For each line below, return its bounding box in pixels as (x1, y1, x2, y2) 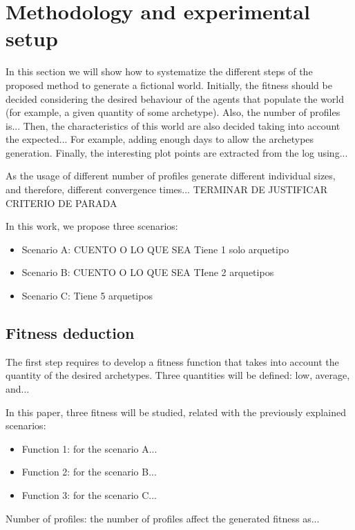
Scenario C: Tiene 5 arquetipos (21, 288, 153, 303)
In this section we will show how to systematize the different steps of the (6, 64, 313, 79)
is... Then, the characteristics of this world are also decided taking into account (6, 118, 340, 132)
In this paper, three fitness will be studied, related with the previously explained (6, 404, 346, 419)
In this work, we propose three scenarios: (6, 219, 178, 233)
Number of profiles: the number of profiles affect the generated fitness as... (6, 511, 320, 525)
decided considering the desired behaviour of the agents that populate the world (6, 91, 345, 106)
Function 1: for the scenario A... (21, 441, 157, 455)
